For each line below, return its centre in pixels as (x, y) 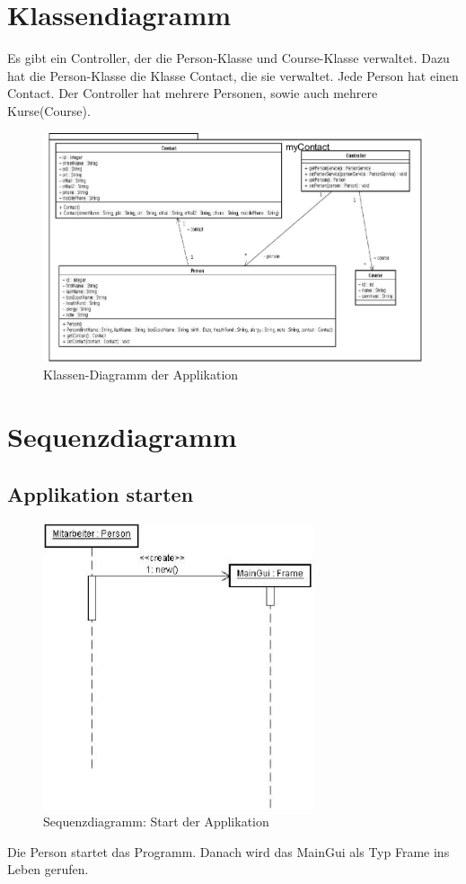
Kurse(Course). (49, 110)
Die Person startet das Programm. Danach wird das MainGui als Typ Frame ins (229, 851)
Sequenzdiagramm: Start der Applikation (156, 821)
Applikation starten (101, 493)
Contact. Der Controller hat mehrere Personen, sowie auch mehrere (193, 93)
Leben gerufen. (48, 869)
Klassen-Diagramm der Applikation (141, 375)
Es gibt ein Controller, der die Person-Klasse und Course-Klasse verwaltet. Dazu (229, 58)
